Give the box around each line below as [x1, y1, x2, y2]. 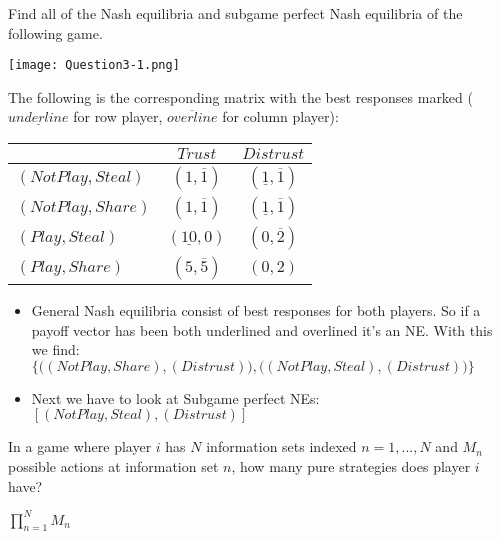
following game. [8, 22, 103, 43]
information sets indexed [206, 436, 357, 457]
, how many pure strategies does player [231, 456, 471, 476]
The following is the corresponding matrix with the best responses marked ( [8, 86, 473, 107]
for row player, [73, 106, 163, 127]
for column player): [222, 106, 339, 127]
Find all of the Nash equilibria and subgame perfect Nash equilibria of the [8, 3, 463, 23]
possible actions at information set [8, 456, 219, 476]
